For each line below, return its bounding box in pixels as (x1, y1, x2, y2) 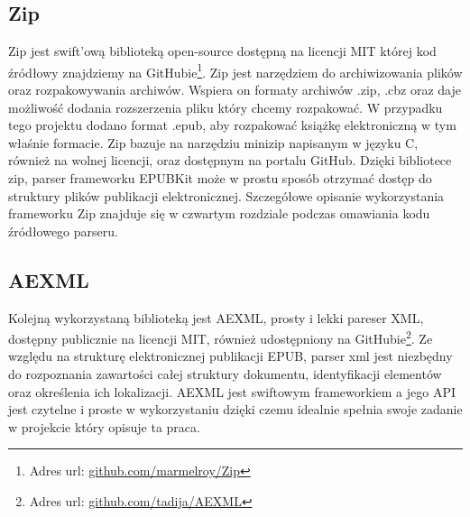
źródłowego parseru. (8, 221, 118, 240)
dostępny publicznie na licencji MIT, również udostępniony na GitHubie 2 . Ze (8, 327, 433, 347)
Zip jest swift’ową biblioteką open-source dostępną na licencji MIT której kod (8, 42, 437, 60)
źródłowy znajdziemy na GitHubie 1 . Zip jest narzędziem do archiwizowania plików (8, 60, 463, 81)
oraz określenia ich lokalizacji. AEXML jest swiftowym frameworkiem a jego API (8, 382, 456, 401)
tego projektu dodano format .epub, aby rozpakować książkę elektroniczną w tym (8, 115, 456, 134)
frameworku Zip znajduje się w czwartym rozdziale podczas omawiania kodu (8, 204, 430, 223)
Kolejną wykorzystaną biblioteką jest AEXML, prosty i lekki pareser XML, (8, 308, 424, 327)
